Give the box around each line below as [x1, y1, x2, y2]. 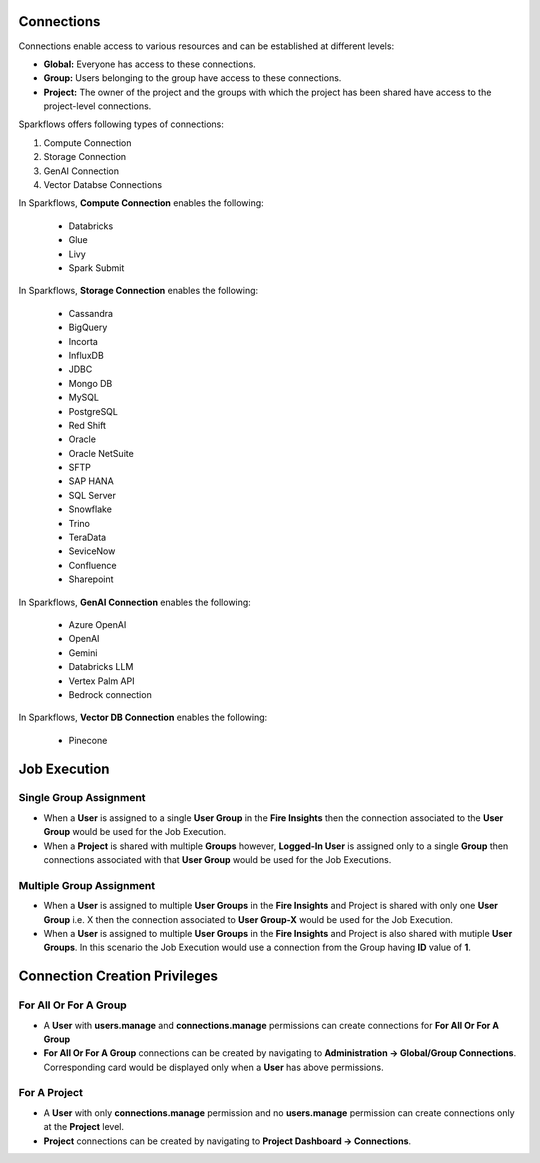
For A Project [18, 1086, 84, 1100]
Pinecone [68, 734, 108, 746]
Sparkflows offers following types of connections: [18, 118, 224, 130]
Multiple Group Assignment [18, 878, 155, 892]
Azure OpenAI [68, 618, 127, 630]
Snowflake [68, 503, 112, 515]
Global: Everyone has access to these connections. [43, 58, 257, 70]
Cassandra [68, 307, 114, 319]
